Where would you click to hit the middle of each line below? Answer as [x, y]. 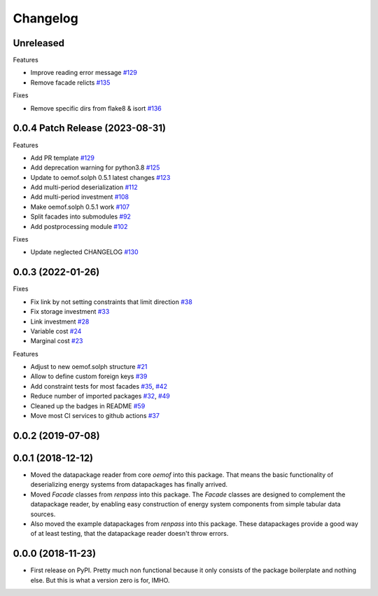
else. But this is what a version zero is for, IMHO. [100, 580]
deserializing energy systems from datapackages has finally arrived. [129, 485]
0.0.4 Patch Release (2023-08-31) [89, 129]
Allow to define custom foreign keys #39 [89, 376]
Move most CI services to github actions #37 [95, 416]
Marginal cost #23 [57, 341]
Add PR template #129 [62, 158]
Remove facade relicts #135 [70, 82]
